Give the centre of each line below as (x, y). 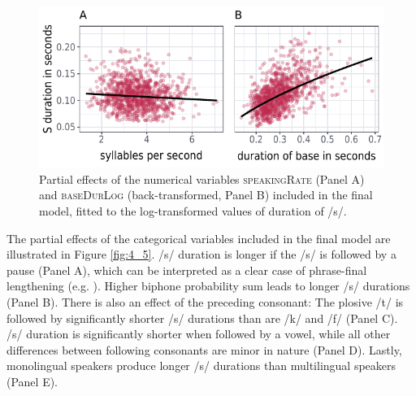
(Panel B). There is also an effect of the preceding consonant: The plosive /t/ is (205, 302)
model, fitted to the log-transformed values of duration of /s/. (193, 211)
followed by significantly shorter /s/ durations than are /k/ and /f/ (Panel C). (202, 318)
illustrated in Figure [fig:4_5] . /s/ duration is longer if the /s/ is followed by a (201, 254)
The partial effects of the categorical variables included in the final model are (199, 238)
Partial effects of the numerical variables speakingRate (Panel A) (202, 178)
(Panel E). (32, 381)
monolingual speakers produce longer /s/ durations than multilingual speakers (201, 366)
